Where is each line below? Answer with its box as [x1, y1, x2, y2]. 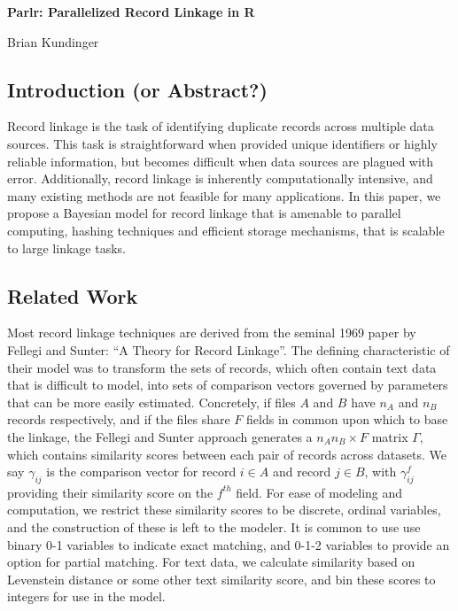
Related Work [7, 282, 138, 309]
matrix [371, 427, 408, 445]
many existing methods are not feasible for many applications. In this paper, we [7, 186, 441, 205]
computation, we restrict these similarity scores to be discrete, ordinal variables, [7, 500, 441, 519]
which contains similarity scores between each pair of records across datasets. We [7, 445, 446, 463]
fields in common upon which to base [246, 410, 448, 429]
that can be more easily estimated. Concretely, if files [7, 392, 296, 411]
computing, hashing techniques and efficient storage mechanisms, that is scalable [7, 220, 445, 239]
